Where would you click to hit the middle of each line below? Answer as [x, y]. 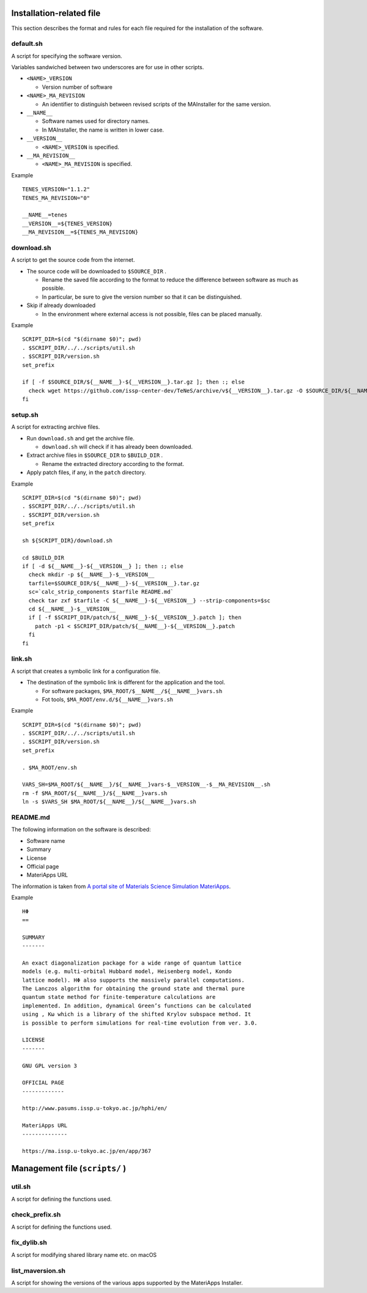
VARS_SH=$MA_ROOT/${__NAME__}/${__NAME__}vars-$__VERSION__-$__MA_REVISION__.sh [146, 785]
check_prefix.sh [36, 1215]
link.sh [22, 659]
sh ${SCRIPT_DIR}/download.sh [68, 540]
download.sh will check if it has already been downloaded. [117, 447]
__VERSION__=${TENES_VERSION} [68, 224]
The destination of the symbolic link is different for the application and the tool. [126, 683]
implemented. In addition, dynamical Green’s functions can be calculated [137, 1006]
